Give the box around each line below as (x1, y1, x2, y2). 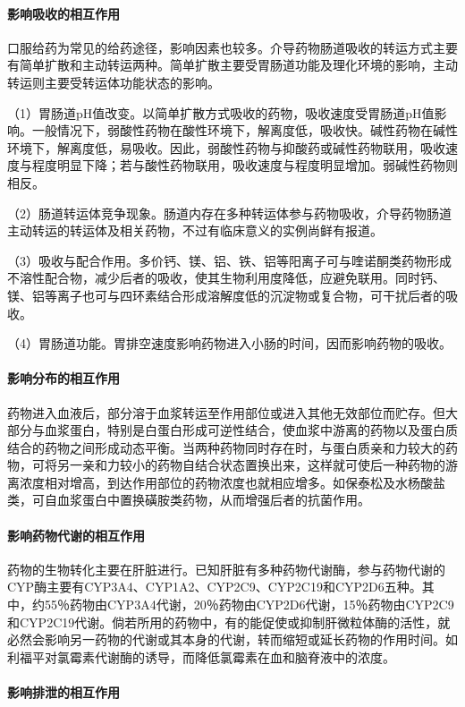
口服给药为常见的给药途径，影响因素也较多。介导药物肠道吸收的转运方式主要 (7, 38, 458, 56)
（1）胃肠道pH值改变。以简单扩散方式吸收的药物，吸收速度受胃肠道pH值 (7, 103, 435, 122)
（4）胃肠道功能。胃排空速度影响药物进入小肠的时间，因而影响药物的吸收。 (7, 334, 452, 353)
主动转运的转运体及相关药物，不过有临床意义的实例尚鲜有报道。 (7, 221, 383, 240)
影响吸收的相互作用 (7, 4, 120, 22)
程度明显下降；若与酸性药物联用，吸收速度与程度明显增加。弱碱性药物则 (31, 156, 458, 175)
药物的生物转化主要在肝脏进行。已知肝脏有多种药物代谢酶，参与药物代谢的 (7, 559, 445, 578)
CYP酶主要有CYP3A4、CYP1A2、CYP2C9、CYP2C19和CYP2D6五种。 (7, 577, 422, 596)
